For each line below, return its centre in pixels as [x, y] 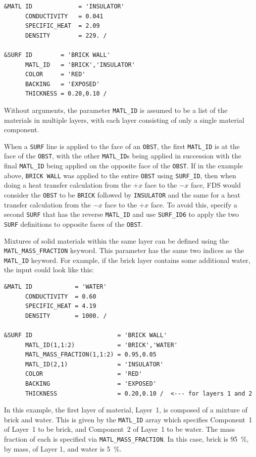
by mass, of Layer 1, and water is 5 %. [63, 448]
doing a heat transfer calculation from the [68, 185]
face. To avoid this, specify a [194, 204]
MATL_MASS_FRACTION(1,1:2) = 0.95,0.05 [91, 355]
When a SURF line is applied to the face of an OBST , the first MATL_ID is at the [122, 146]
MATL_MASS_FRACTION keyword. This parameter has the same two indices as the [124, 250]
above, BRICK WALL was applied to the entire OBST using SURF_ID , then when [120, 175]
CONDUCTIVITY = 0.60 [61, 296]
